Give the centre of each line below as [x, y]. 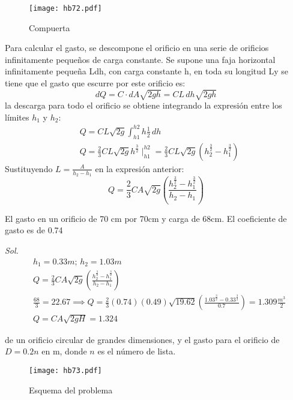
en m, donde [64, 351]
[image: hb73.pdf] [65, 370]
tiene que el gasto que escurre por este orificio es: [95, 83]
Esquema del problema [71, 390]
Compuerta [50, 27]
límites [17, 117]
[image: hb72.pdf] [65, 8]
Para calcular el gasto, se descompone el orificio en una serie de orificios [137, 48]
